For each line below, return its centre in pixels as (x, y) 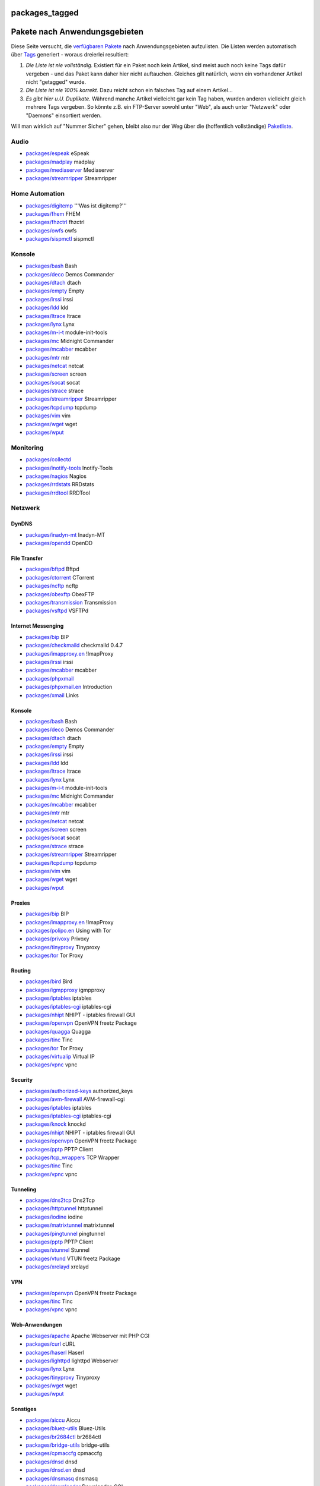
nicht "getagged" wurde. (56, 82)
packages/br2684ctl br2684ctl (63, 1437)
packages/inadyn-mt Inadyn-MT (65, 534)
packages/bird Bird (49, 981)
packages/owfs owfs (51, 230)
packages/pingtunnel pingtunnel (65, 1233)
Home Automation (38, 194)
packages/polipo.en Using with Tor (68, 930)
